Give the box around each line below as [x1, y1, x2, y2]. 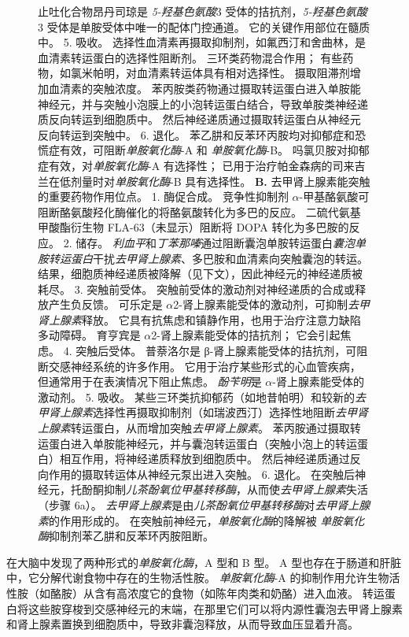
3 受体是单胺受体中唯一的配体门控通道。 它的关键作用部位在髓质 [38, 18, 370, 35]
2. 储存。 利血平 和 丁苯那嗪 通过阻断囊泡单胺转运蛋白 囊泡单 [63, 234, 366, 250]
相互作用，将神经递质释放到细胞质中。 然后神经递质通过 [59, 450, 350, 467]
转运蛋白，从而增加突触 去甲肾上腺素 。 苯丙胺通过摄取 [71, 420, 350, 436]
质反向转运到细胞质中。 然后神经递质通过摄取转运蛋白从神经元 [38, 111, 361, 128]
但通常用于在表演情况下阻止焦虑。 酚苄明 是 [38, 373, 262, 390]
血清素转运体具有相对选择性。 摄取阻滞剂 [136, 65, 350, 81]
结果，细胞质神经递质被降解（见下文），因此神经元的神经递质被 [38, 265, 363, 282]
